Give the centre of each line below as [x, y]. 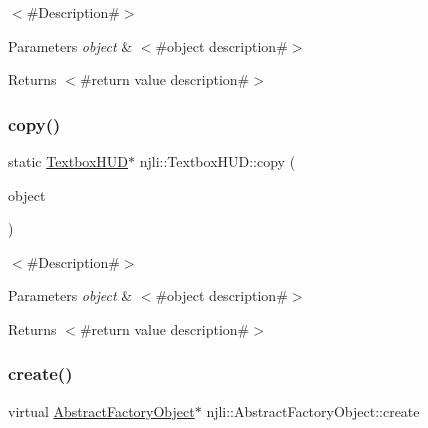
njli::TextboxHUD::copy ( [217, 161]
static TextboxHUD [68, 161]
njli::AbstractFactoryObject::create [313, 410]
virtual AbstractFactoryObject [101, 410]
